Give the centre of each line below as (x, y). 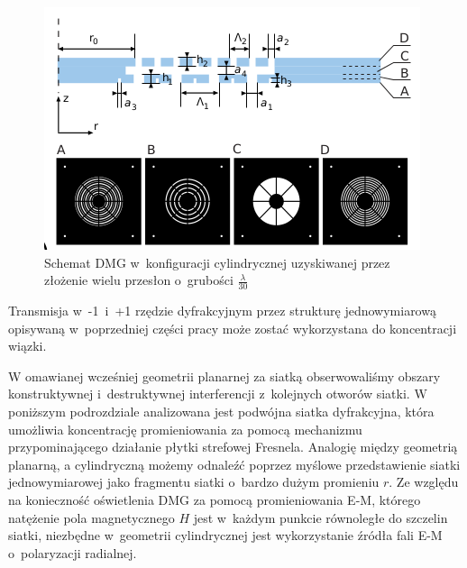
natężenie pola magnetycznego (92, 517)
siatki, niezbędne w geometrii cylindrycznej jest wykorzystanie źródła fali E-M (225, 535)
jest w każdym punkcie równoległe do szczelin (320, 517)
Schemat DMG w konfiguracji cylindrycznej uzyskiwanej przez (217, 262)
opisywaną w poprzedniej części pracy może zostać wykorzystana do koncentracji (233, 328)
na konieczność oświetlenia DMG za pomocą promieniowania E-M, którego (215, 499)
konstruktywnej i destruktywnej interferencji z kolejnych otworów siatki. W (218, 394)
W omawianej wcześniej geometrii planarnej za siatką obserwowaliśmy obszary (224, 376)
